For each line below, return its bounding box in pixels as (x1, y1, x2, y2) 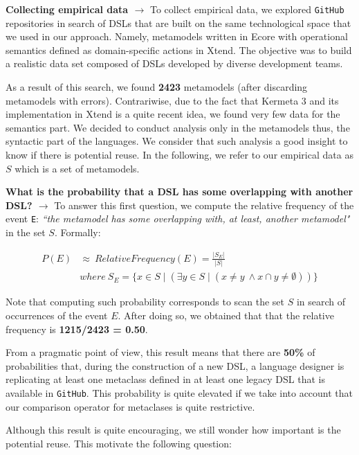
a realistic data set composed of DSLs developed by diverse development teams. (6, 56, 343, 71)
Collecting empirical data (6, 2, 129, 16)
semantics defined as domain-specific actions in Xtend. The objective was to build (6, 42, 352, 57)
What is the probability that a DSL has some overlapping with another (6, 184, 353, 199)
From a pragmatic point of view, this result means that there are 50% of (6, 345, 315, 359)
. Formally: (54, 225, 101, 240)
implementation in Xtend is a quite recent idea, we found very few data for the (6, 107, 340, 121)
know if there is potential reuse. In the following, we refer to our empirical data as (6, 148, 353, 161)
